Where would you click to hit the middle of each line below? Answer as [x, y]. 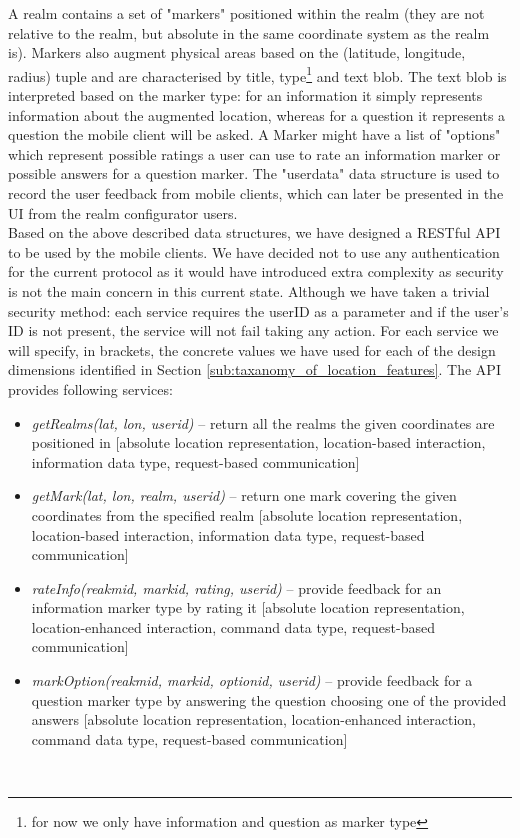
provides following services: [90, 388]
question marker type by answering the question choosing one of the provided [269, 699]
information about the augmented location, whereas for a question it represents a [257, 114]
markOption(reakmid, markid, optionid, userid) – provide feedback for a [252, 680]
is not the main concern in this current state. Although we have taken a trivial [249, 290]
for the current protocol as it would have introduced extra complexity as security [256, 271]
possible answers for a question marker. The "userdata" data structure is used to [254, 173]
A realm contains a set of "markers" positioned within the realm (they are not [246, 13]
